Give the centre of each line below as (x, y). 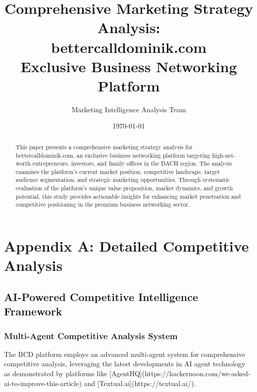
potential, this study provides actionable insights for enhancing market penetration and (128, 196)
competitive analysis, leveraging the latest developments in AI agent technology (125, 364)
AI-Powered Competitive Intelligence (101, 296)
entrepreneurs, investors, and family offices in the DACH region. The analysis (132, 163)
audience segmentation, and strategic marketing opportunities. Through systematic (123, 180)
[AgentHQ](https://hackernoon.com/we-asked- (180, 373)
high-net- (224, 155)
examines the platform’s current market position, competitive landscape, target (118, 171)
